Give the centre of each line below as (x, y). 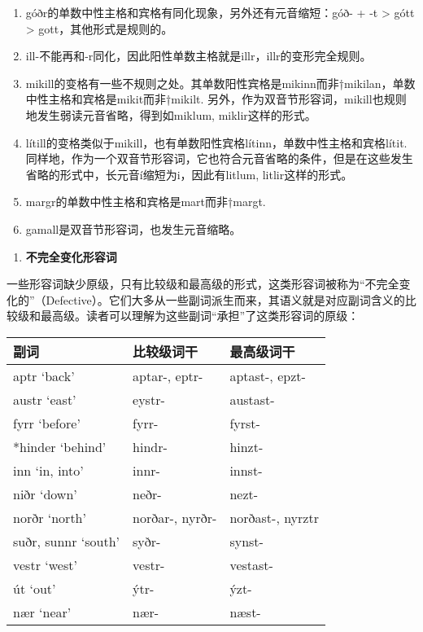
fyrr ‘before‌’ (47, 423)
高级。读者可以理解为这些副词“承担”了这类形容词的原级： (205, 316)
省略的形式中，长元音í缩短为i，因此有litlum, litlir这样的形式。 (189, 174)
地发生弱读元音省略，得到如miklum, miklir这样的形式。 (171, 114)
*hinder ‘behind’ (60, 446)
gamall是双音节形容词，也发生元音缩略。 (133, 228)
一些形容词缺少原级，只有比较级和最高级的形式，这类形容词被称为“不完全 (203, 284)
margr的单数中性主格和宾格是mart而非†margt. (146, 202)
